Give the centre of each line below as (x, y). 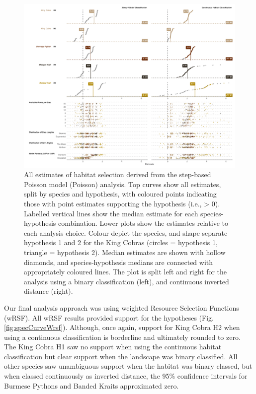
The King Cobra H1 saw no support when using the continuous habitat (113, 347)
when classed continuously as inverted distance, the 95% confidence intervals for (126, 376)
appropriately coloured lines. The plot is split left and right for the (126, 272)
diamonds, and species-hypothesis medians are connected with (119, 262)
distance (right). (48, 291)
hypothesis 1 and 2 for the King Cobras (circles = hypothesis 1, (121, 242)
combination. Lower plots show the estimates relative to (143, 223)
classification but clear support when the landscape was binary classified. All (121, 356)
